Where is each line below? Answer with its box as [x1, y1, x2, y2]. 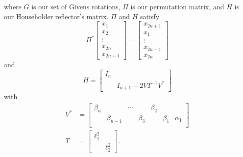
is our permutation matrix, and [130, 1, 224, 11]
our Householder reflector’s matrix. [4, 11, 109, 21]
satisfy [140, 11, 160, 21]
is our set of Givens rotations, [31, 1, 121, 11]
